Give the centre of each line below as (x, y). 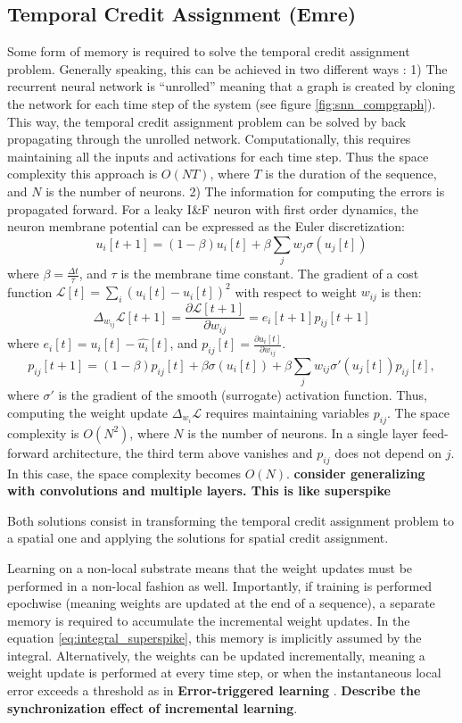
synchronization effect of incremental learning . (153, 707)
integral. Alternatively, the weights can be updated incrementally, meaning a (216, 655)
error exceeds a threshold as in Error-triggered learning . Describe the (214, 690)
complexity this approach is (82, 174)
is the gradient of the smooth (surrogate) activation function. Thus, (243, 395)
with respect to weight (296, 291)
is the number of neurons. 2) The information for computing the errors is (245, 191)
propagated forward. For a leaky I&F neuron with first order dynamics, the (213, 208)
